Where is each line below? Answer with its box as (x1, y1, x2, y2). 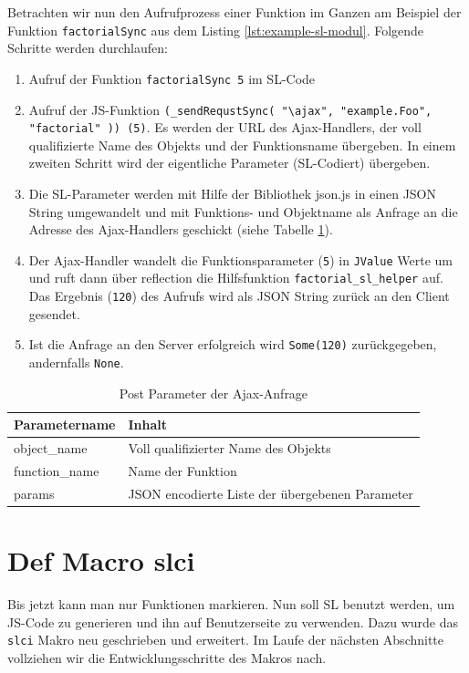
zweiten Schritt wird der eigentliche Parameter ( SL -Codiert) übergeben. (28, 153, 431, 172)
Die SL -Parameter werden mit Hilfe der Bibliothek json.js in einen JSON (28, 184, 436, 202)
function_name (14, 461, 99, 480)
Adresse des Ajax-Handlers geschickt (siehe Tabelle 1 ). (28, 220, 333, 239)
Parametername (14, 415, 116, 434)
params (14, 483, 55, 502)
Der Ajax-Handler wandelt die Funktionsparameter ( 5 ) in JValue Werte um (28, 250, 453, 269)
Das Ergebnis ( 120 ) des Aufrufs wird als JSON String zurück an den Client (28, 286, 450, 305)
